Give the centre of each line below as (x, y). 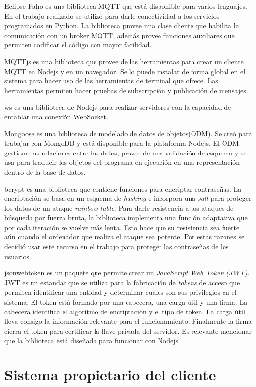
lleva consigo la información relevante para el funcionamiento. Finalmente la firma (128, 321)
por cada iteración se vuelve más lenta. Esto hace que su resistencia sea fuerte (122, 227)
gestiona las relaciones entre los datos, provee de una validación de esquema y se (126, 152)
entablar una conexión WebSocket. (56, 116)
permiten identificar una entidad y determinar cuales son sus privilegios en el (121, 292)
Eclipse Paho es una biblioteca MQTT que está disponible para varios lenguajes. (126, 6)
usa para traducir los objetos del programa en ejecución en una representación (122, 162)
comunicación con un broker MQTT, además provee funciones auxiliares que (120, 35)
